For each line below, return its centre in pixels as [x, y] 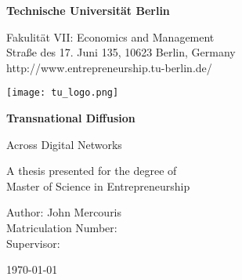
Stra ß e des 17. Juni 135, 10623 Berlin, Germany [121, 52]
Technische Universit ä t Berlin [88, 10]
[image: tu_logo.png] [63, 93]
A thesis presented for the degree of [92, 171]
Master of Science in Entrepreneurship [98, 185]
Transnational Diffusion [71, 118]
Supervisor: [33, 243]
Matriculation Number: [62, 227]
